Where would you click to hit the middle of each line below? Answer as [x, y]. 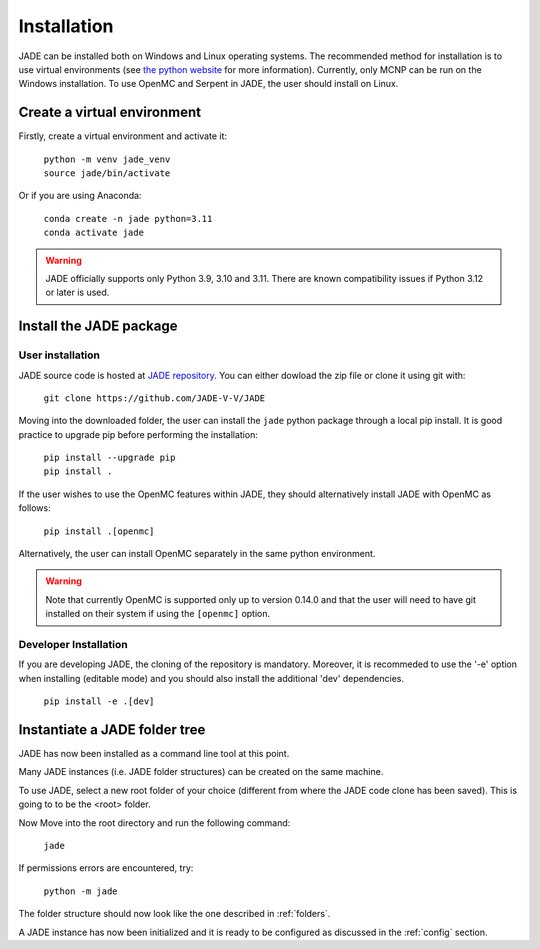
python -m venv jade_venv [107, 159]
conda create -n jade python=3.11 [128, 218]
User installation [59, 355]
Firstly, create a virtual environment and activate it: [122, 136]
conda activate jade [94, 233]
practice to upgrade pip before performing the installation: [138, 434]
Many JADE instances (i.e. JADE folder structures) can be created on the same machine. [201, 772]
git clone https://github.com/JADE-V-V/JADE [154, 398]
